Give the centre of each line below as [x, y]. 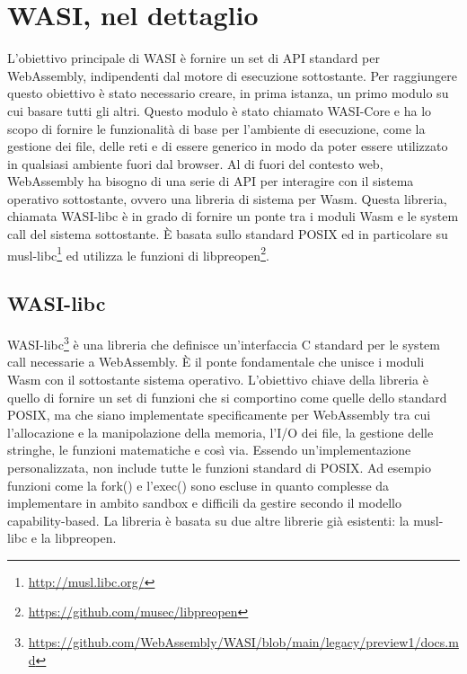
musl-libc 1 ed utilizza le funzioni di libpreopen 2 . [138, 253]
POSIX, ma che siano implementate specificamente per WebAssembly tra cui [219, 415]
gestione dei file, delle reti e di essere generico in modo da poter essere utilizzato [228, 146]
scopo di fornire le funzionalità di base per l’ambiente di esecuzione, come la [216, 128]
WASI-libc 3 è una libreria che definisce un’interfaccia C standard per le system [224, 343]
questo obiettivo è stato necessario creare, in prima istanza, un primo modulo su [228, 93]
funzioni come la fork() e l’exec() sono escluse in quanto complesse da [198, 485]
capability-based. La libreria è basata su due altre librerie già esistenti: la [208, 520]
